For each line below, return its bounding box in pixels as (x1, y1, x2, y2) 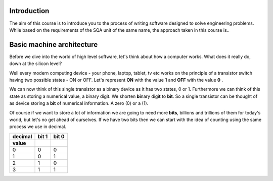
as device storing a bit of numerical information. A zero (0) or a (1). (9, 100, 149, 106)
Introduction (9, 7, 50, 15)
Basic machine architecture (9, 40, 98, 49)
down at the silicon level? (9, 61, 62, 67)
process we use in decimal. (9, 124, 67, 130)
